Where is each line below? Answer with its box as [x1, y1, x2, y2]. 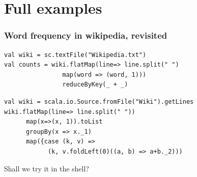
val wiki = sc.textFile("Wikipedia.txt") [4, 51, 147, 58]
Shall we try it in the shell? [4, 163, 89, 173]
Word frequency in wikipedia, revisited [4, 29, 167, 42]
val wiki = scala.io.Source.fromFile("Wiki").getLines [4, 98, 194, 105]
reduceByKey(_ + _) [62, 81, 128, 88]
